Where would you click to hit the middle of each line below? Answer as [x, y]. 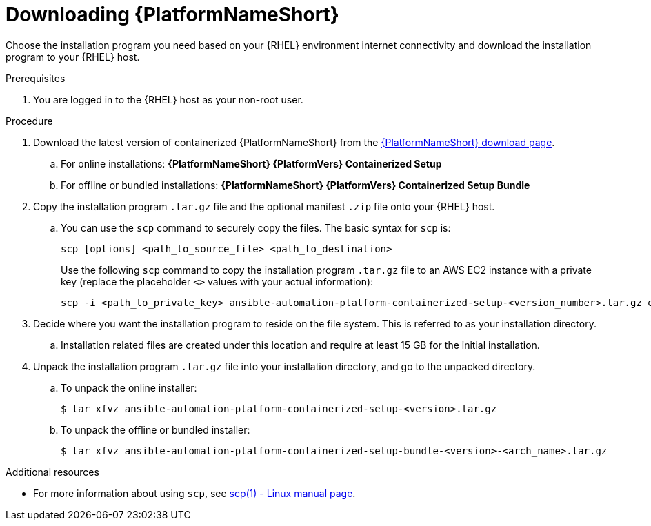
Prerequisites [36, 78]
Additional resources [52, 472]
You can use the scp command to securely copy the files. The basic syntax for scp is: [256, 227]
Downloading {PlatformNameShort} [172, 14]
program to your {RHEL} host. [73, 57]
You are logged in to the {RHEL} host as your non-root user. [168, 99]
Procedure [29, 121]
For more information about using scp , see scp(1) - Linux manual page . [194, 493]
